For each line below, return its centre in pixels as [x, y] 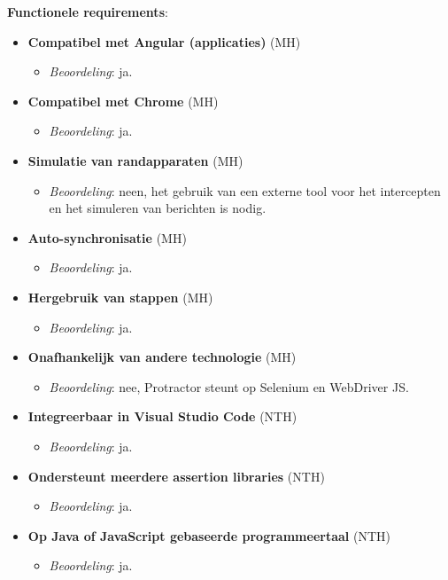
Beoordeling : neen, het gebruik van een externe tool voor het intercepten [245, 190]
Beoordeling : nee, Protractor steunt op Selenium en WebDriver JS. [229, 386]
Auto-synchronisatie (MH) [107, 237]
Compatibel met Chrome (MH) [123, 101]
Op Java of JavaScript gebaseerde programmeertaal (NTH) [209, 535]
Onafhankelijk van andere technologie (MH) [162, 357]
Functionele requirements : [88, 12]
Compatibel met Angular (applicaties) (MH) [164, 41]
